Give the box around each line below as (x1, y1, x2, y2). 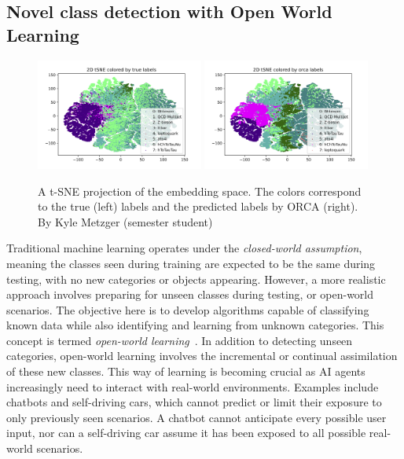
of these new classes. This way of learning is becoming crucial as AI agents (6, 363, 365, 380)
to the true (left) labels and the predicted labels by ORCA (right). (38, 198, 358, 215)
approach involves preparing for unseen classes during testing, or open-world (6, 286, 374, 303)
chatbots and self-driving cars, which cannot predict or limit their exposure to (6, 394, 382, 410)
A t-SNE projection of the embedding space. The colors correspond (38, 182, 362, 199)
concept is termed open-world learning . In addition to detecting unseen (6, 332, 353, 348)
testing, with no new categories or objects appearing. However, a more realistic (6, 270, 386, 287)
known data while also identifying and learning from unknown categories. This (6, 317, 384, 333)
